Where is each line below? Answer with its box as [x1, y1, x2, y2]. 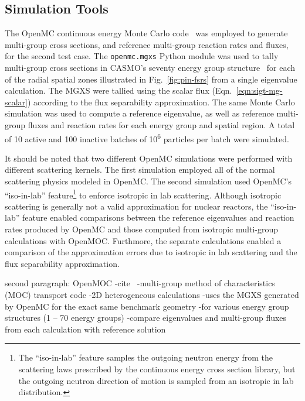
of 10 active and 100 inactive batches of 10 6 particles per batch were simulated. [5, 131, 289, 145]
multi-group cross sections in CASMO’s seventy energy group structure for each [5, 61, 296, 74]
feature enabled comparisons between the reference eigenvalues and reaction [22, 211, 294, 224]
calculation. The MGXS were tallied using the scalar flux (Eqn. [5, 84, 232, 97]
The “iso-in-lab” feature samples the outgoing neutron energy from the [18, 351, 273, 364]
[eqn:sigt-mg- [236, 84, 283, 97]
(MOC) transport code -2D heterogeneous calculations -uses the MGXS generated [5, 289, 299, 301]
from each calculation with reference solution [5, 323, 166, 335]
